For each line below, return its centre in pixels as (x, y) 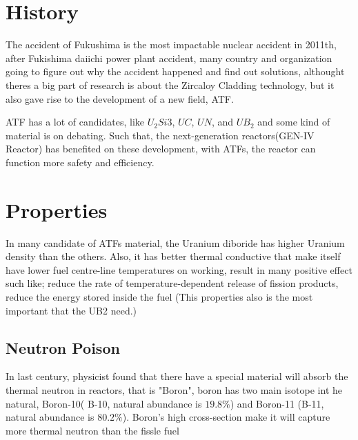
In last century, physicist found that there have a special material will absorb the (177, 376)
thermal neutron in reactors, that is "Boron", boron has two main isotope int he (174, 389)
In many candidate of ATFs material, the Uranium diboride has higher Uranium (175, 242)
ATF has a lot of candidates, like (75, 122)
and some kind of (294, 122)
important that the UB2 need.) (71, 310)
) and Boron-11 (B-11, (277, 403)
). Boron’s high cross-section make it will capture (226, 417)
